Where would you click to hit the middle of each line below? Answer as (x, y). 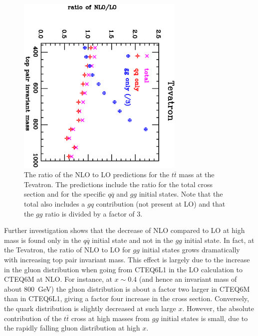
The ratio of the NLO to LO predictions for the (97, 174)
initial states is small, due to (204, 318)
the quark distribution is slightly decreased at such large (90, 308)
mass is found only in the (43, 240)
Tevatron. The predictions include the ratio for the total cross (119, 184)
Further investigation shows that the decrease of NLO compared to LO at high (125, 230)
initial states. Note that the (181, 194)
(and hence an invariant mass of (188, 279)
